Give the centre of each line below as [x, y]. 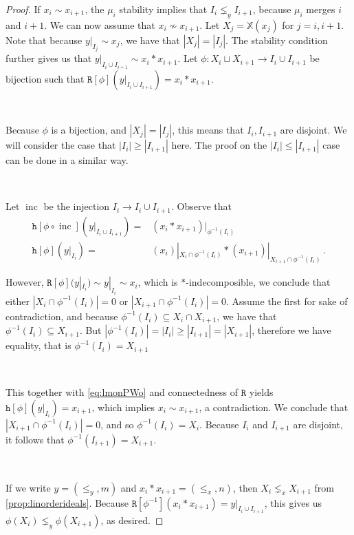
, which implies [123, 407]
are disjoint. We [313, 130]
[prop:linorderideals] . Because [67, 502]
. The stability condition [277, 40]
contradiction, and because [62, 316]
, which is [158, 282]
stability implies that [163, 9]
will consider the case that [61, 145]
